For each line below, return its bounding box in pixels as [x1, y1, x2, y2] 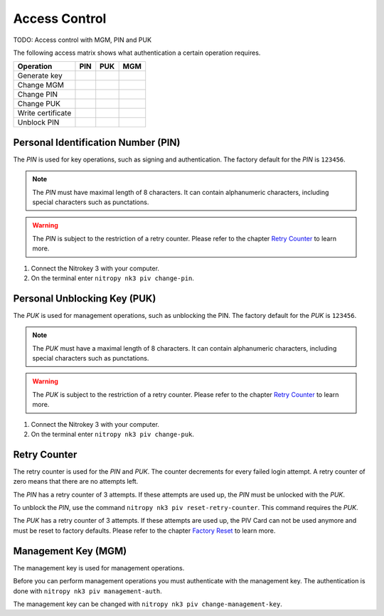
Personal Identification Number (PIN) [13, 136, 181, 149]
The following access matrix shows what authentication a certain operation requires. [13, 48, 261, 57]
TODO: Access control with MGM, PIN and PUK [13, 36, 152, 44]
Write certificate [17, 108, 72, 118]
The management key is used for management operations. [13, 563, 185, 572]
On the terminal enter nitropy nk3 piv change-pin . [31, 274, 195, 282]
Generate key [17, 71, 63, 81]
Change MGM [17, 80, 64, 90]
